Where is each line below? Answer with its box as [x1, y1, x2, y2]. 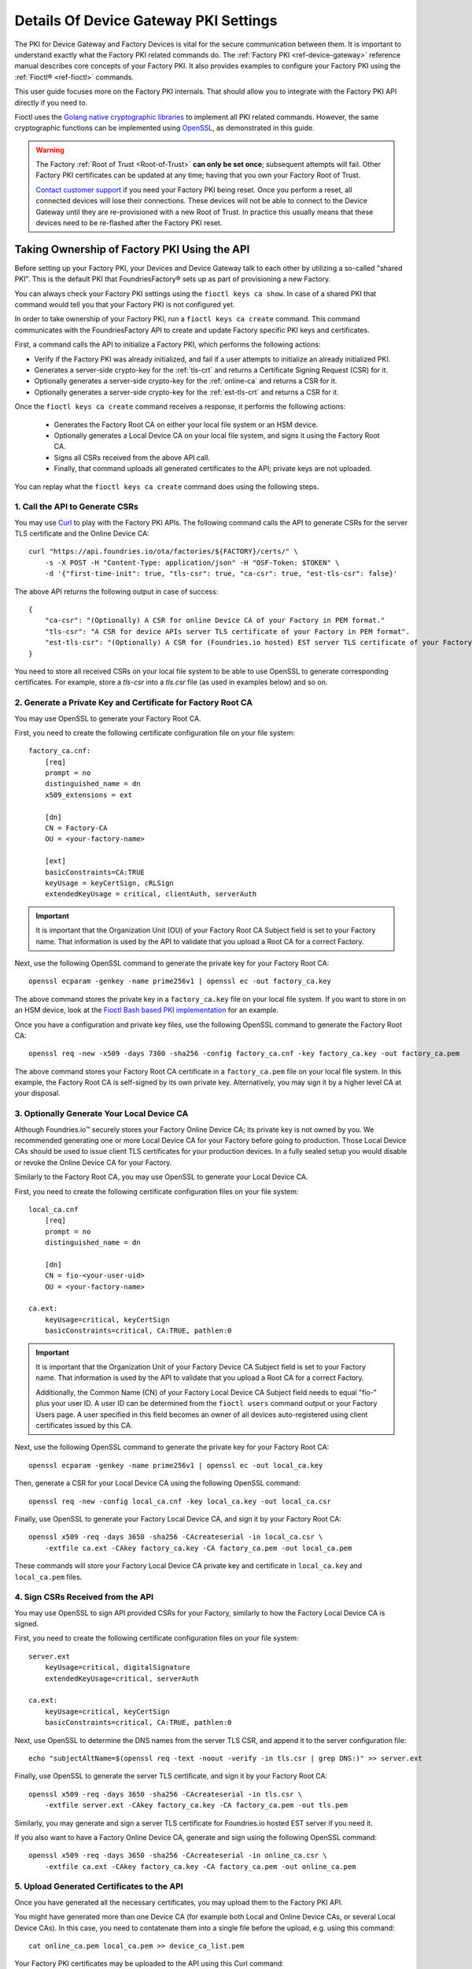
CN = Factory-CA [44, 824, 108, 832]
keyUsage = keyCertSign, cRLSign [44, 879, 175, 888]
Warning [35, 145, 65, 154]
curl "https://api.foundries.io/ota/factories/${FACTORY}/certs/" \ [28, 547, 298, 556]
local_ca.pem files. [14, 1572, 83, 1582]
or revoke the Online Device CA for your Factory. [14, 1158, 172, 1167]
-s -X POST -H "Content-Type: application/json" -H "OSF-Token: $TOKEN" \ [44, 558, 340, 567]
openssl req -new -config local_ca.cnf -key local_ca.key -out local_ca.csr [28, 1496, 332, 1506]
